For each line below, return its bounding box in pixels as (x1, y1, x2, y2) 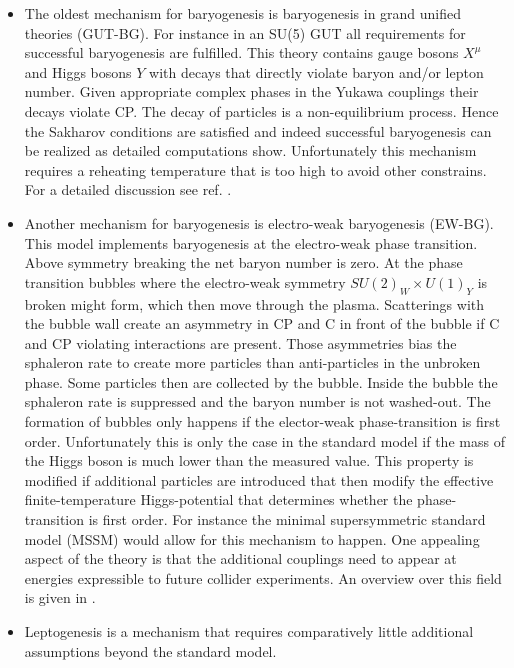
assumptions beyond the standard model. (24, 640, 277, 661)
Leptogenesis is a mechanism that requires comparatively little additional (24, 621, 474, 642)
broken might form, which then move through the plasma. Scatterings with (24, 293, 485, 314)
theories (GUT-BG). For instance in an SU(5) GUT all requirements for (24, 22, 466, 43)
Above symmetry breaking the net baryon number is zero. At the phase (24, 252, 463, 273)
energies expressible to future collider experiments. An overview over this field (24, 567, 502, 588)
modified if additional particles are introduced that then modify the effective (24, 469, 494, 490)
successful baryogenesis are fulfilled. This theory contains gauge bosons (24, 42, 459, 63)
